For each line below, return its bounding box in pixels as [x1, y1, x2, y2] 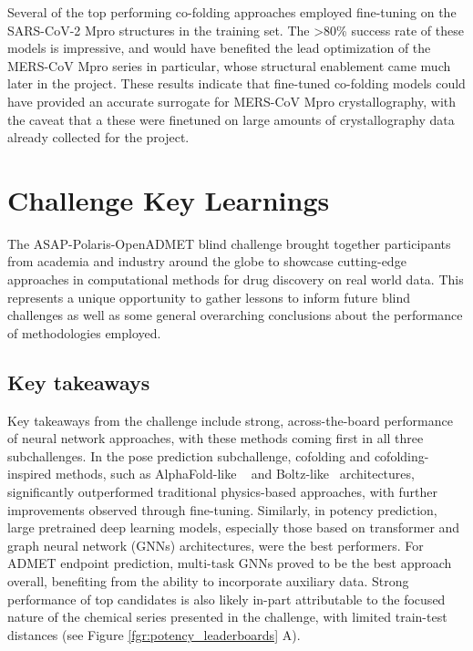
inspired [7, 464, 52, 483]
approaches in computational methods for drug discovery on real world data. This [7, 270, 464, 289]
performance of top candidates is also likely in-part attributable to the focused [7, 589, 446, 608]
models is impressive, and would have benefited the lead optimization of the [7, 38, 431, 57]
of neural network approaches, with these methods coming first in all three [7, 429, 424, 448]
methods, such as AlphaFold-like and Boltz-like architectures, [56, 464, 415, 483]
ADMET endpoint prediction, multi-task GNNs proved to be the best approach [7, 553, 452, 573]
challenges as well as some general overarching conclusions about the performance [7, 305, 463, 325]
